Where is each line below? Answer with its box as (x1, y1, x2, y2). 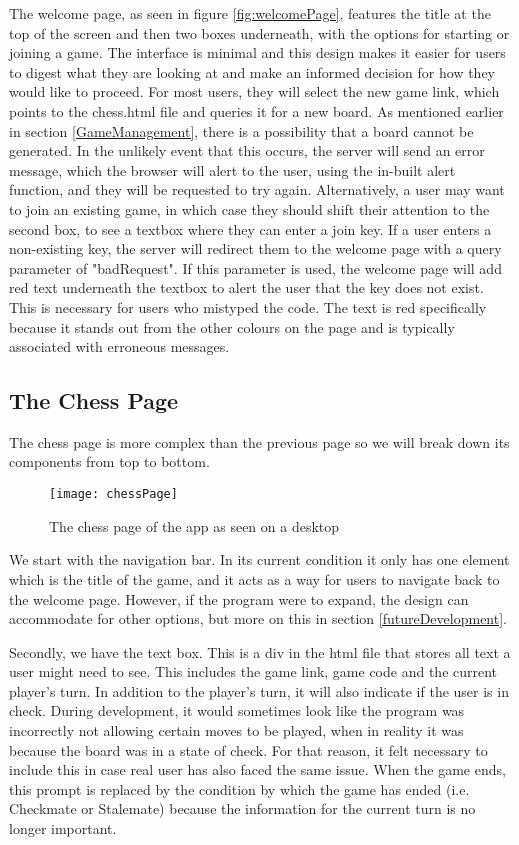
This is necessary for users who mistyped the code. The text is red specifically (9, 296, 487, 317)
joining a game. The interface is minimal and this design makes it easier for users (9, 42, 506, 63)
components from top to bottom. (9, 451, 210, 472)
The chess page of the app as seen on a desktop (49, 515, 340, 536)
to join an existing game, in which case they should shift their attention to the (9, 198, 490, 219)
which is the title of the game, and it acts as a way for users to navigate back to (9, 568, 500, 589)
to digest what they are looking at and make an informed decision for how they (9, 61, 495, 82)
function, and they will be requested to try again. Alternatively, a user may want (9, 179, 505, 200)
